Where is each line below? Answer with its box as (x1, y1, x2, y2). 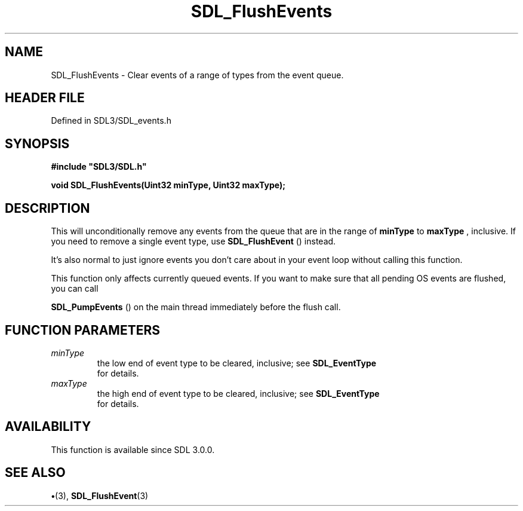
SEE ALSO (5, 465, 66, 481)
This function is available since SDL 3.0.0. (51, 444, 215, 455)
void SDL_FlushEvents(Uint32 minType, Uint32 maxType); (51, 180, 286, 191)
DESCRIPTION (5, 200, 90, 216)
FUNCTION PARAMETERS (5, 322, 160, 338)
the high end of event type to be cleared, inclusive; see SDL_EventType (97, 388, 380, 399)
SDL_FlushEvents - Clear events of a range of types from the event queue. (51, 69, 344, 80)
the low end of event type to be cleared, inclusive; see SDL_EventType (97, 357, 377, 368)
